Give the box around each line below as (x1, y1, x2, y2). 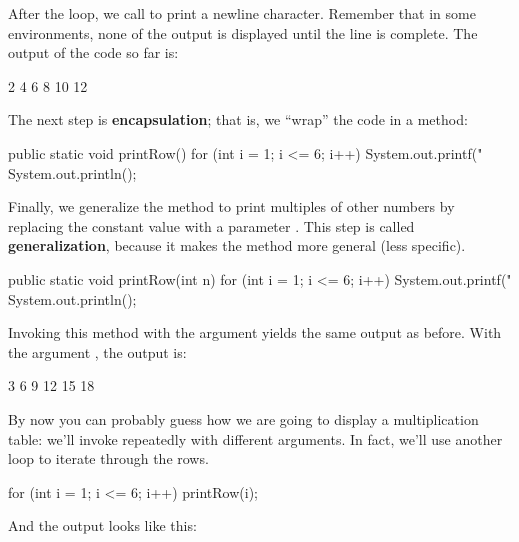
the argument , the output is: (8, 341, 187, 362)
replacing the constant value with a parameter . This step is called (8, 215, 415, 236)
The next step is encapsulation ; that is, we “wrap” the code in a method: (8, 109, 468, 130)
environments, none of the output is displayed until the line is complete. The (8, 22, 478, 43)
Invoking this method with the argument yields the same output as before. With (8, 322, 502, 343)
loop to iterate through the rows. (8, 448, 209, 469)
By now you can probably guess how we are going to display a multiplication (8, 408, 479, 429)
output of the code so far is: (8, 42, 179, 63)
